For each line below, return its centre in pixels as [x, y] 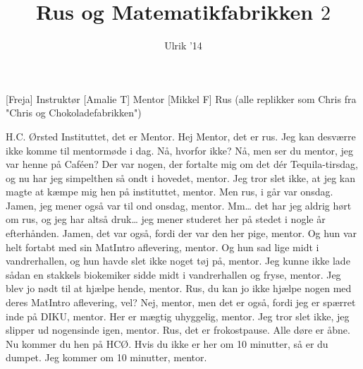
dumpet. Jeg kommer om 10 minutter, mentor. [106, 357]
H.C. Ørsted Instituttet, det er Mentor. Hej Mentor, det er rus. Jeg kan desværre [181, 136]
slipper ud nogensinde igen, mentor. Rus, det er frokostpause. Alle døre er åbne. [178, 330]
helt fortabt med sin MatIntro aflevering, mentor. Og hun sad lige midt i [162, 247]
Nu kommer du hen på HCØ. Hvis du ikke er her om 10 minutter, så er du [167, 343]
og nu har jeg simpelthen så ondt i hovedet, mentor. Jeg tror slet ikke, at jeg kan [181, 177]
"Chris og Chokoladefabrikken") [74, 113]
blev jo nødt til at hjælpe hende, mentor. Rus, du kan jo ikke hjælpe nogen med [179, 288]
